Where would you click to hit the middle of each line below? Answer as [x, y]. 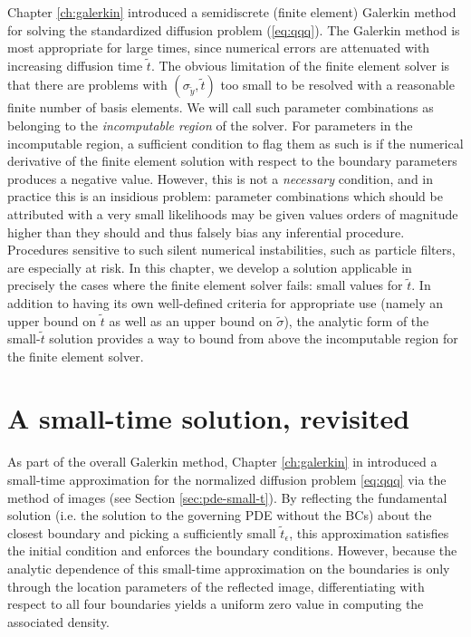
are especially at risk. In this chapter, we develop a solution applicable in [210, 267]
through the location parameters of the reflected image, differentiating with [216, 586]
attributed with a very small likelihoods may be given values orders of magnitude [233, 213]
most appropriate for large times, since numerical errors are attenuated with [219, 48]
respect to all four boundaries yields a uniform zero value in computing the [216, 604]
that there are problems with [87, 85]
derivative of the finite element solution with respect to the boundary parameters [232, 161]
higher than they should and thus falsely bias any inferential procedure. [206, 232]
